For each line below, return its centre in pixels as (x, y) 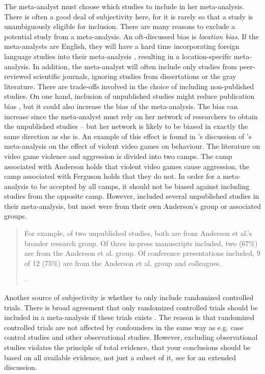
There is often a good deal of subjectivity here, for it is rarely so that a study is (129, 16)
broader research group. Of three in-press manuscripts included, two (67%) (141, 243)
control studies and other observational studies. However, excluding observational (131, 337)
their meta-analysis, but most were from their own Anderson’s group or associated (133, 206)
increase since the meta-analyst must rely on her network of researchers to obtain (131, 116)
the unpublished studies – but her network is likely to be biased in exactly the (126, 126)
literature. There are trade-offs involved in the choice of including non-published (129, 86)
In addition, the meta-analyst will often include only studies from (135, 66)
